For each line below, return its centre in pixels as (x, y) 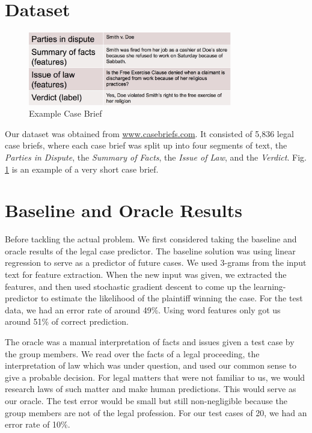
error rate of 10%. (38, 424)
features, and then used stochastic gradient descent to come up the (128, 286)
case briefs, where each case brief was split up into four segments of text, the (146, 145)
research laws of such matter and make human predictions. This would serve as (151, 389)
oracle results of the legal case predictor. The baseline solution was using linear (150, 250)
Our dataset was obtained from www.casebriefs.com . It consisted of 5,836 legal (149, 133)
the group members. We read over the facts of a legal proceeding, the (132, 353)
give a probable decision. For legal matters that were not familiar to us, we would (155, 377)
